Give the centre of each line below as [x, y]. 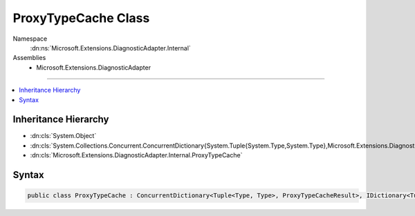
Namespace [30, 39]
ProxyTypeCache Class [81, 18]
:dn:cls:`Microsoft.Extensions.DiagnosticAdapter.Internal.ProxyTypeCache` [136, 155]
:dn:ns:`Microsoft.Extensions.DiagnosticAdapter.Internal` [111, 48]
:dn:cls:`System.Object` [63, 136]
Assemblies [29, 58]
